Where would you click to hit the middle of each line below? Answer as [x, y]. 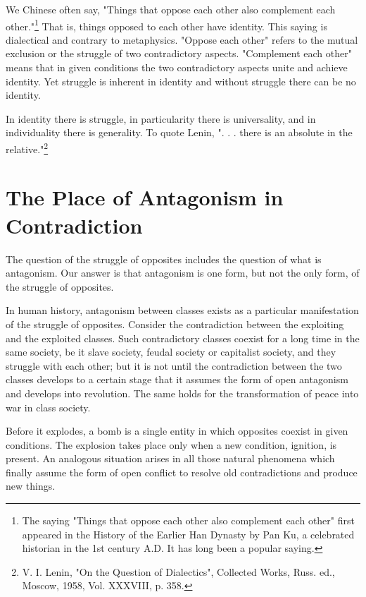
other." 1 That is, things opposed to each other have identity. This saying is [166, 25]
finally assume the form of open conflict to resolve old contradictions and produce [182, 472]
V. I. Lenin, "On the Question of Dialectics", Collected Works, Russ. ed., [178, 571]
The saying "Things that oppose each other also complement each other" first [188, 520]
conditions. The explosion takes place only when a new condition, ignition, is [171, 444]
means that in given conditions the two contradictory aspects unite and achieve [177, 67]
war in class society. [48, 407]
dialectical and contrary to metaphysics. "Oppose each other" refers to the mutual [182, 39]
